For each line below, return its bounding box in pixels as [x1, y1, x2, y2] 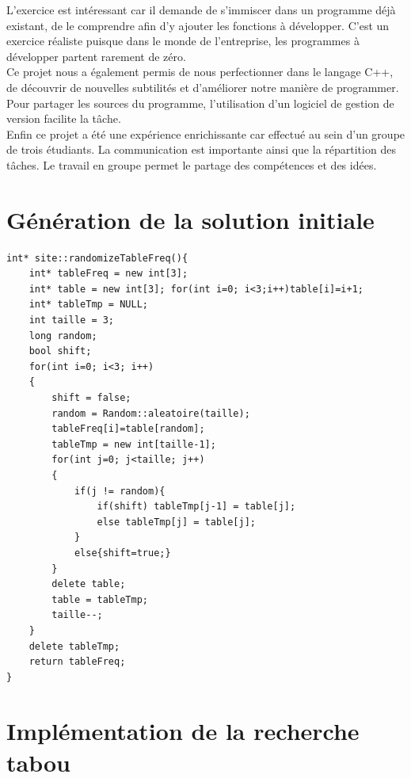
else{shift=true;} [74, 547, 171, 559]
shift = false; [51, 392, 131, 403]
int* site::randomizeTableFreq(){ [6, 252, 188, 264]
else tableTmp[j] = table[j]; [97, 516, 256, 528]
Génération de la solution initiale [6, 203, 375, 235]
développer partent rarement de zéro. [6, 48, 186, 64]
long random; [29, 330, 97, 341]
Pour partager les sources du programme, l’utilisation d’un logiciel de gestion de [6, 94, 394, 111]
